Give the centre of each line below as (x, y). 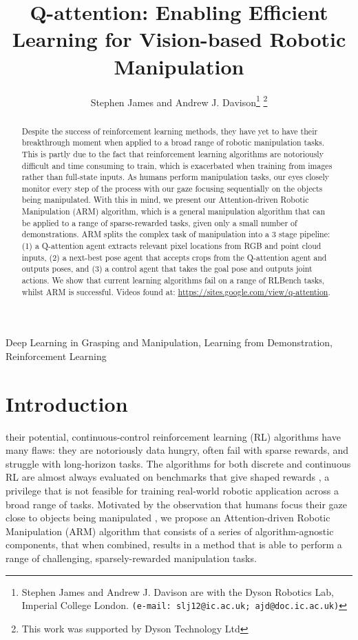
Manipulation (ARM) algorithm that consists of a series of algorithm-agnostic (170, 531)
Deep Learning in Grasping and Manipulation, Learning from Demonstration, (169, 342)
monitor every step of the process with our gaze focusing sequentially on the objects (172, 188)
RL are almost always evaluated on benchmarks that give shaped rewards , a (168, 477)
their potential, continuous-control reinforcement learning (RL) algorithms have (173, 436)
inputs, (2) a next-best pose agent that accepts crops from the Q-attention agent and (174, 257)
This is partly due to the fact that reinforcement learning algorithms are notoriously (172, 153)
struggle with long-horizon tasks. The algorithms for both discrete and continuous (178, 463)
